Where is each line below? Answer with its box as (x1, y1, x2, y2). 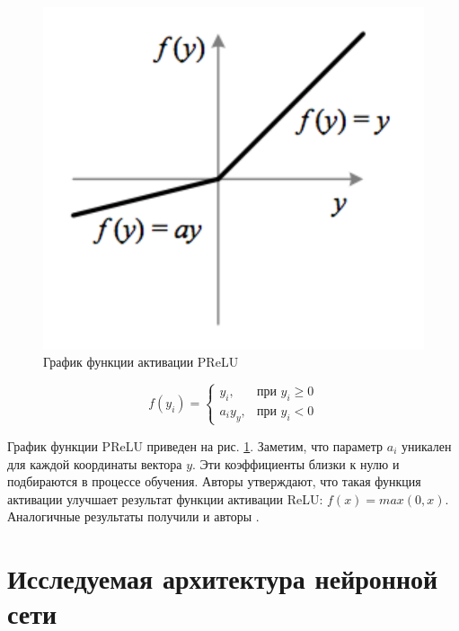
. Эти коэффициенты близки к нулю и (192, 454, 400, 473)
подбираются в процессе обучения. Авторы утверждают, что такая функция (7, 472, 421, 491)
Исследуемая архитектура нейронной (7, 560, 438, 597)
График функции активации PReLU (43, 352, 239, 371)
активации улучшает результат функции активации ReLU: (7, 489, 323, 508)
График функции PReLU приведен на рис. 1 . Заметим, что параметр (7, 436, 384, 455)
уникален (401, 436, 452, 455)
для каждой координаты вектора (7, 454, 182, 473)
